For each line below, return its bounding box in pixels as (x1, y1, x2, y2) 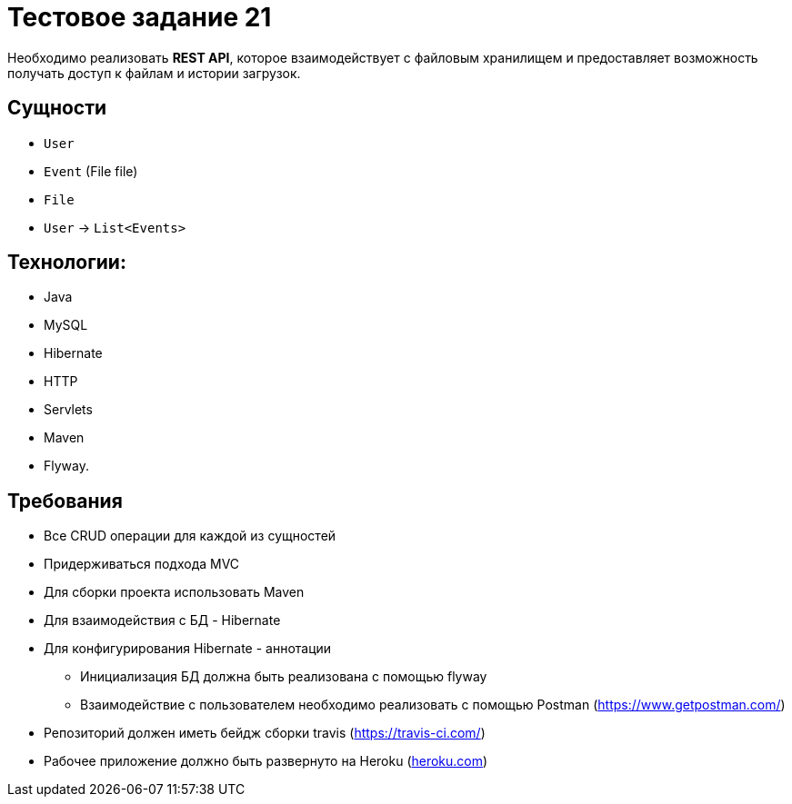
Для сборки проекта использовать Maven (44, 584, 305, 601)
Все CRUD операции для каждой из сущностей (44, 528, 336, 544)
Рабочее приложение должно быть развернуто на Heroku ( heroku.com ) (44, 753, 488, 769)
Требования (7, 489, 123, 512)
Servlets (44, 402, 93, 418)
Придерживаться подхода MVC (44, 556, 240, 572)
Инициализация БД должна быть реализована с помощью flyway (80, 669, 487, 685)
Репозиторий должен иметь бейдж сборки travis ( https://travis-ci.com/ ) (44, 725, 486, 741)
